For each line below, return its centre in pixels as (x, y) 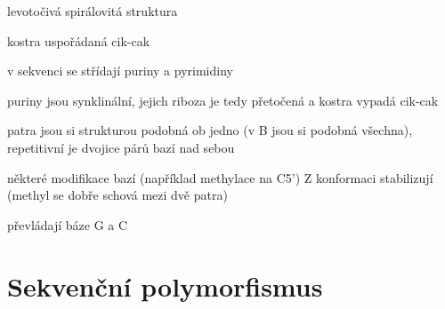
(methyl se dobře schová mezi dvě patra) (117, 195)
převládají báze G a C (68, 224)
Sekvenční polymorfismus (165, 285)
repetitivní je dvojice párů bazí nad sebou (121, 147)
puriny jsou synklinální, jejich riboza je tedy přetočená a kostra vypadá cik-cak (223, 100)
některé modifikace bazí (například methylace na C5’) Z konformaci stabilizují (220, 177)
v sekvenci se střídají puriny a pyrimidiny (120, 71)
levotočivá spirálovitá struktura (93, 11)
